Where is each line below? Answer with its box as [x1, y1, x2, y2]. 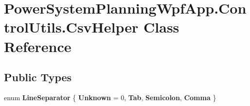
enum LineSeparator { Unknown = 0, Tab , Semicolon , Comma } [4, 92, 216, 102]
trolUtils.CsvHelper [4, 17, 139, 37]
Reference [4, 36, 71, 56]
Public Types [4, 70, 72, 85]
